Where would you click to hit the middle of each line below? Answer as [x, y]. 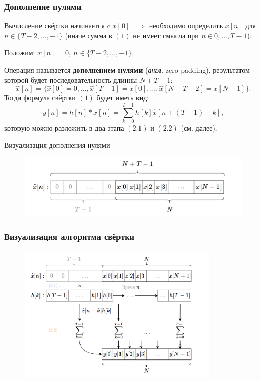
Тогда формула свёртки [40, 98]
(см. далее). [199, 128]
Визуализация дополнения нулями [57, 145]
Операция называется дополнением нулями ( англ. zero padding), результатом [127, 70]
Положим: [20, 52]
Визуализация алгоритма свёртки [69, 236]
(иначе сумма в [88, 35]
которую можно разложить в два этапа [64, 128]
